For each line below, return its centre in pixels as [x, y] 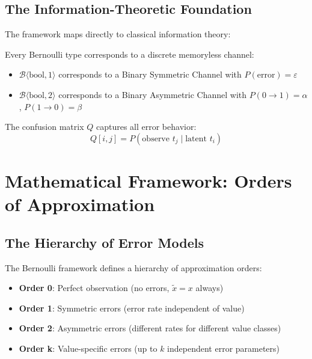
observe [156, 139]
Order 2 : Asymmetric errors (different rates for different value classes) [150, 328]
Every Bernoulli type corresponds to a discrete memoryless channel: [130, 54]
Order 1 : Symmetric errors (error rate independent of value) [132, 308]
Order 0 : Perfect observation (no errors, [94, 288]
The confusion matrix [44, 127]
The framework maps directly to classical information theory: [118, 34]
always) [210, 288]
